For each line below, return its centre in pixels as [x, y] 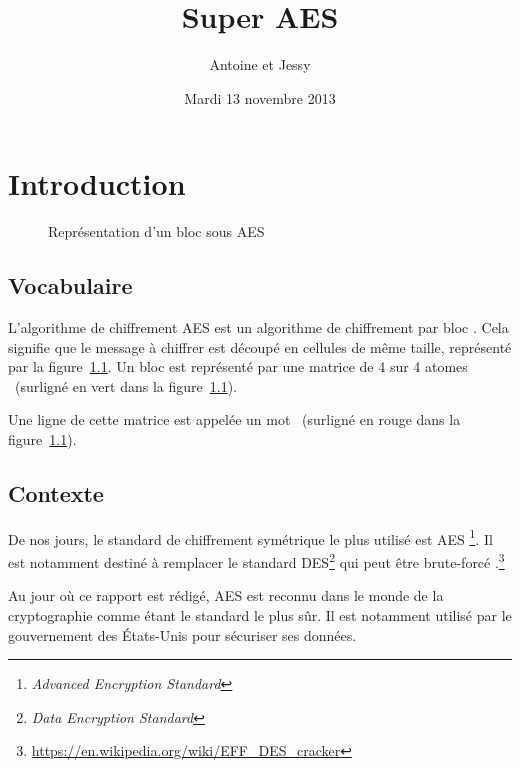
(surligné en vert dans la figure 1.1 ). [125, 385]
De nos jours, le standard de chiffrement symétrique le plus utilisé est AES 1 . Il [250, 537]
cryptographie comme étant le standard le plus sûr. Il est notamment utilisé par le [260, 614]
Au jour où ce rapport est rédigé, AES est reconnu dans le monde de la [226, 595]
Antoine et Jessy [260, 64]
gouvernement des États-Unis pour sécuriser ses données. [182, 634]
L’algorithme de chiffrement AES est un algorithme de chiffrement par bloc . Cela [258, 327]
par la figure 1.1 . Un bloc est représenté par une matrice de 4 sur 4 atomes [238, 366]
